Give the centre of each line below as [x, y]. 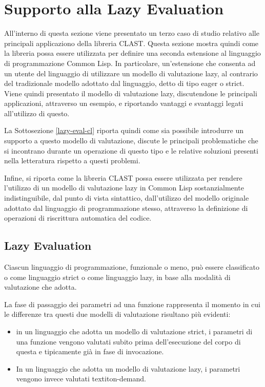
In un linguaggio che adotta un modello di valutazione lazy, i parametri [128, 368]
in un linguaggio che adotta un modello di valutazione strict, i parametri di [134, 331]
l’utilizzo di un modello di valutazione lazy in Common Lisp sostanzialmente [124, 188]
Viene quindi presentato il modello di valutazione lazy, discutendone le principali [131, 93]
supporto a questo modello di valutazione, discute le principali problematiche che [131, 141]
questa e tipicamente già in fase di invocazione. [90, 351]
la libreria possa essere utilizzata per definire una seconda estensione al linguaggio [132, 53]
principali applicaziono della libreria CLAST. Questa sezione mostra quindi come [131, 43]
